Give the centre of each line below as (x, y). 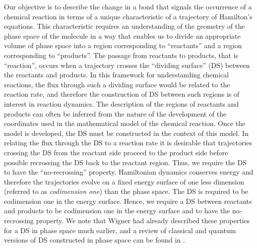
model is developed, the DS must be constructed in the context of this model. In (126, 133)
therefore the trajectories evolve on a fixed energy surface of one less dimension (124, 181)
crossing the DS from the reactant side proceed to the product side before (116, 152)
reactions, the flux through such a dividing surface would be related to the (117, 84)
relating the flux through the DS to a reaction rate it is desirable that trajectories (128, 143)
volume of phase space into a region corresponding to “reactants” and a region (123, 45)
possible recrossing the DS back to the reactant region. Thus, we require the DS (126, 162)
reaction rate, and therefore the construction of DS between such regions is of (122, 94)
